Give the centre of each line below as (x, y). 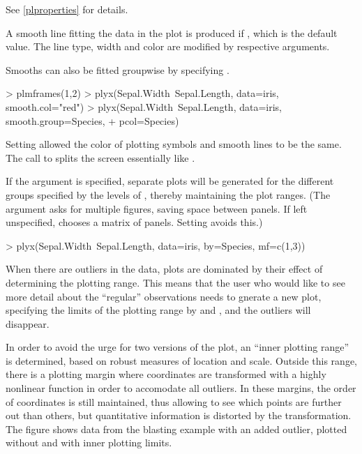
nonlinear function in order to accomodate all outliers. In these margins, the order (181, 388)
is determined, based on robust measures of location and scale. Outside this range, (181, 360)
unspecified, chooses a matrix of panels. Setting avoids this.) (134, 222)
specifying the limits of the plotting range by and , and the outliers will (158, 310)
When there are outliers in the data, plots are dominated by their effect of (164, 269)
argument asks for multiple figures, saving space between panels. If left (157, 208)
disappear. (28, 323)
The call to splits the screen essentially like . (100, 157)
